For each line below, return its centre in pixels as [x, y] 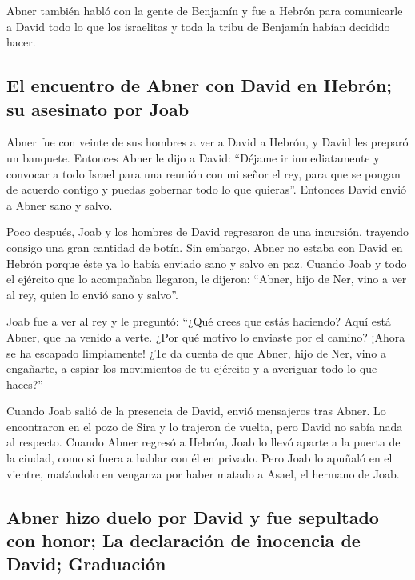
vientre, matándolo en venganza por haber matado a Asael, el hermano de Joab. [203, 473]
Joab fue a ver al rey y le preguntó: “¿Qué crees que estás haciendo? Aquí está [199, 321]
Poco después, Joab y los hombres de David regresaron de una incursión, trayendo [207, 232]
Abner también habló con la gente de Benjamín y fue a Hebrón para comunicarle [205, 10]
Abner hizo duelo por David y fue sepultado [193, 516]
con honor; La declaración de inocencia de [184, 540]
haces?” [25, 384]
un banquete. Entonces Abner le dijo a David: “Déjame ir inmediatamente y [193, 157]
